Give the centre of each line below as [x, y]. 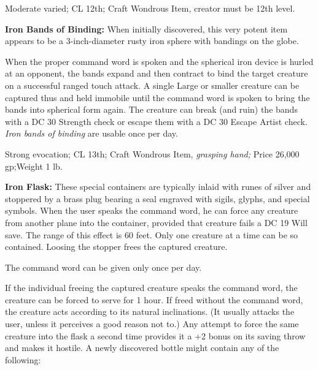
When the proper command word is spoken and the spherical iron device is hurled [159, 61]
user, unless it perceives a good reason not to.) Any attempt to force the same [152, 324]
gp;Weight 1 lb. [34, 166]
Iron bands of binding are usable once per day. [91, 133]
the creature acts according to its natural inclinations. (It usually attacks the [150, 311]
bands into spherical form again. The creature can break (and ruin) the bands [151, 109]
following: [23, 359]
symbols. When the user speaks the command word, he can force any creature [152, 210]
